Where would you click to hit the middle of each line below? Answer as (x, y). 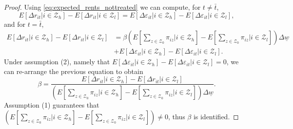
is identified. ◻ (216, 116)
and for (15, 24)
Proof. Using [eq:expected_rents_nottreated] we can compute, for (102, 7)
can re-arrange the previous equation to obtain (74, 71)
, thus (176, 116)
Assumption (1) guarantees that (52, 105)
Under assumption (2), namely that (57, 62)
